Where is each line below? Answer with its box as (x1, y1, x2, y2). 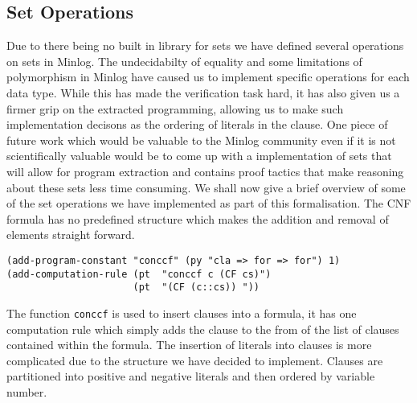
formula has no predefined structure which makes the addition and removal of (6, 210, 389, 227)
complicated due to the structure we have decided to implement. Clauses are (6, 352, 383, 368)
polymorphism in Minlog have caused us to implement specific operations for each (6, 68, 410, 85)
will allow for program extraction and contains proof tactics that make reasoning (6, 162, 404, 179)
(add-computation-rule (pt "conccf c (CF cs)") (6, 268, 272, 280)
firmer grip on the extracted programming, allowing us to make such (6, 100, 344, 117)
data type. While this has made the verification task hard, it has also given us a (6, 84, 400, 101)
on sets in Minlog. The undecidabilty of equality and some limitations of (6, 52, 362, 69)
